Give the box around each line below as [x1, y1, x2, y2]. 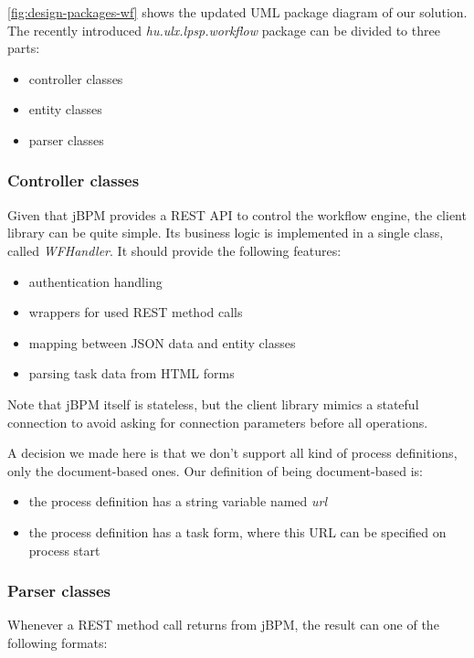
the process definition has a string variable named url [28, 492, 328, 511]
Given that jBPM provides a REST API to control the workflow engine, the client [7, 205, 467, 224]
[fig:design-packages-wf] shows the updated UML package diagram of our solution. [7, 3, 468, 21]
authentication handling [28, 271, 163, 291]
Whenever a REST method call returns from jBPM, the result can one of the [7, 615, 439, 634]
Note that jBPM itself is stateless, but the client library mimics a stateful [7, 394, 419, 413]
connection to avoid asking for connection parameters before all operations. [7, 412, 428, 431]
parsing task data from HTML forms [28, 364, 235, 383]
